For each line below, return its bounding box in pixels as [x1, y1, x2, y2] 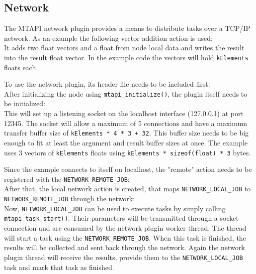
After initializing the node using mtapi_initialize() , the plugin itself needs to [4, 88, 248, 99]
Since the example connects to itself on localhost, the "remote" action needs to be [4, 164, 252, 174]
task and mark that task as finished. [4, 262, 114, 272]
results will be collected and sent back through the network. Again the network [4, 242, 245, 253]
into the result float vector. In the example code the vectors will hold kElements [4, 52, 249, 62]
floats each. [4, 62, 38, 72]
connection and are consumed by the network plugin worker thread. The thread [4, 223, 247, 233]
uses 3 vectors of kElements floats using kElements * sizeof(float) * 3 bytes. [4, 147, 251, 157]
